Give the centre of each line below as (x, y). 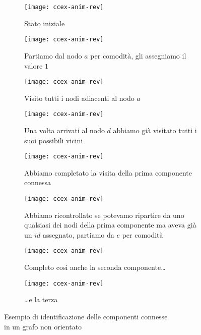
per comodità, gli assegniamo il (138, 55)
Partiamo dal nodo (53, 55)
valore (33, 65)
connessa (38, 182)
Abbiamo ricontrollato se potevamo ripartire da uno (104, 215)
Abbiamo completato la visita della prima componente (108, 172)
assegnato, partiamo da (79, 234)
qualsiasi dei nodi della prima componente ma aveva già (110, 225)
